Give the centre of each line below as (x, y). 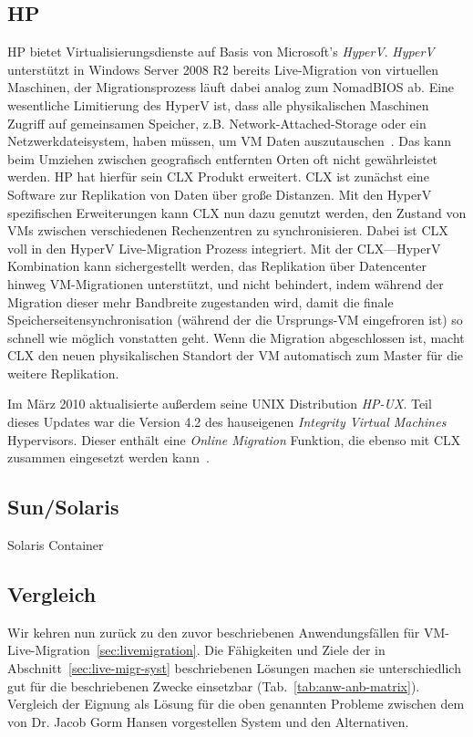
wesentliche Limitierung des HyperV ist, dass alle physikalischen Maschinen (218, 104)
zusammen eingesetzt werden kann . (108, 457)
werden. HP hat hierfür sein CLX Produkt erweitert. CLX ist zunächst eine (218, 176)
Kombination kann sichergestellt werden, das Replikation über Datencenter (217, 266)
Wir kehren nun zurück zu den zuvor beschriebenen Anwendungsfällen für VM (226, 632)
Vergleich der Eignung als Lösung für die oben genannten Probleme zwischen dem (236, 704)
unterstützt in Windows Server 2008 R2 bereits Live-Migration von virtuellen (223, 69)
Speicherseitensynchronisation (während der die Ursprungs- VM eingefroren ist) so (235, 320)
